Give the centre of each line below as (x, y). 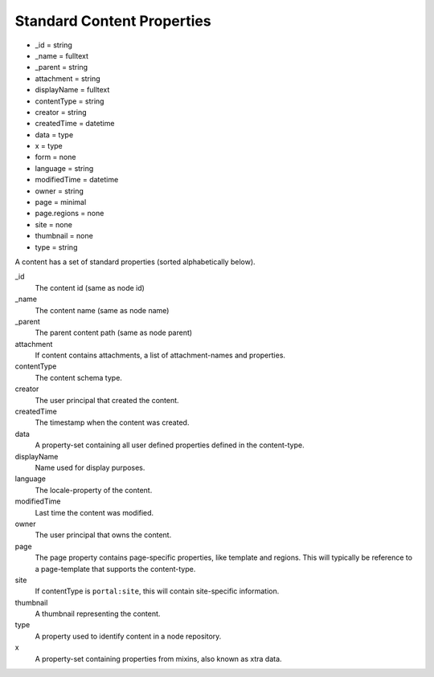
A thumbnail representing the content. (98, 614)
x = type (49, 146)
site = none (53, 224)
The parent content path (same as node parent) (114, 332)
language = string (64, 168)
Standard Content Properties (113, 21)
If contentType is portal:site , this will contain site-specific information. (157, 591)
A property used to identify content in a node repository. (128, 636)
